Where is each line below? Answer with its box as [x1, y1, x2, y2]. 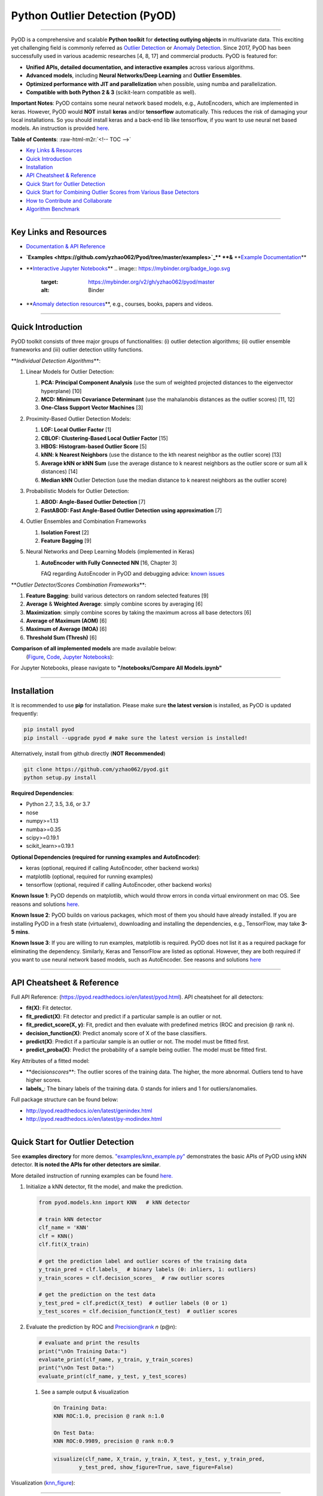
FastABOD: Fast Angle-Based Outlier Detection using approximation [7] [41, 506, 223, 514]
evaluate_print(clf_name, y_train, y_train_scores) [38, 1356, 194, 1363]
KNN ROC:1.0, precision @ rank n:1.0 [53, 1413, 164, 1419]
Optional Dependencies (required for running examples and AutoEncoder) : [11, 853, 200, 860]
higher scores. [26, 1077, 62, 1084]
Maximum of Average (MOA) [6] [26, 625, 107, 633]
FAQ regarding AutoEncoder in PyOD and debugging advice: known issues [41, 570, 225, 577]
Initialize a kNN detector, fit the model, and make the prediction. [26, 1183, 184, 1190]
